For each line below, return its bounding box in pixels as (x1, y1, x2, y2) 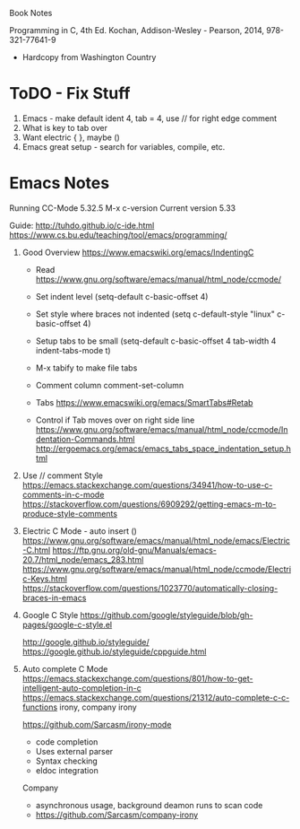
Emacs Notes (9, 173, 110, 194)
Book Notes (9, 8, 53, 18)
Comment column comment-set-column (35, 380, 184, 390)
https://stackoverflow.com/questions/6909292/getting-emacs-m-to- (21, 498, 277, 510)
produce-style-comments (21, 508, 118, 519)
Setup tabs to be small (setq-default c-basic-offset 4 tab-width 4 (35, 336, 277, 346)
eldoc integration (35, 764, 99, 775)
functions (21, 702, 58, 712)
